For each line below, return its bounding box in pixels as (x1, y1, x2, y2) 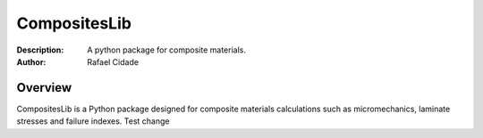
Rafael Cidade (87, 56, 139, 67)
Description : (16, 45, 64, 55)
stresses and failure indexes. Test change (16, 116, 170, 126)
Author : (16, 56, 47, 67)
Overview (16, 80, 72, 95)
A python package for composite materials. (87, 45, 246, 55)
